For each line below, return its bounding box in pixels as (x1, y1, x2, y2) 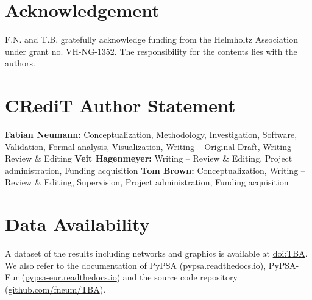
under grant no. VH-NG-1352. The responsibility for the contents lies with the (5, 45, 297, 57)
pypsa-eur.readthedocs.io (24, 271, 117, 284)
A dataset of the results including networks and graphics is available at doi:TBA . (5, 247, 308, 260)
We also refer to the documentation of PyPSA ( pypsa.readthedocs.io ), (5, 259, 266, 271)
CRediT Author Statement (5, 93, 236, 118)
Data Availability (5, 212, 150, 237)
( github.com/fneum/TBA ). (5, 282, 106, 295)
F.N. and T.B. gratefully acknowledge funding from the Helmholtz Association (5, 33, 298, 46)
